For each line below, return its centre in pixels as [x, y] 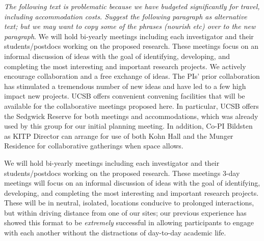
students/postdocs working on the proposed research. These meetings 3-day [122, 173]
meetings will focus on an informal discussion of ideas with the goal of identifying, [132, 183]
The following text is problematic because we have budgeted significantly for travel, [132, 6]
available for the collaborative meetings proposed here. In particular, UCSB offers [131, 106]
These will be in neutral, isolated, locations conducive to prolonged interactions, [129, 203]
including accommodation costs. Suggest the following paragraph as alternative [126, 16]
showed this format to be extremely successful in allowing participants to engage [129, 222]
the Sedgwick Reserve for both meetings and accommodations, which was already [131, 116]
